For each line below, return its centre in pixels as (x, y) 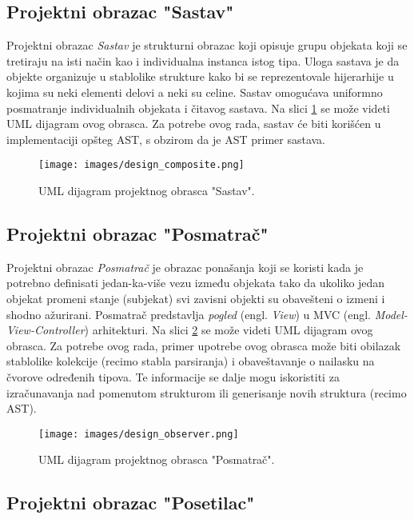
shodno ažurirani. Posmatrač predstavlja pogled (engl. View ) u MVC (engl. (189, 314)
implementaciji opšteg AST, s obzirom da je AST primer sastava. (166, 139)
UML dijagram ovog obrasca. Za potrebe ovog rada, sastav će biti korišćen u (194, 124)
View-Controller (46, 330)
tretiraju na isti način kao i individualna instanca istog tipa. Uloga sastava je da (203, 60)
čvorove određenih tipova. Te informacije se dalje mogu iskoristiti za (173, 376)
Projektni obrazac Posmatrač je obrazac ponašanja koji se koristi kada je (185, 267)
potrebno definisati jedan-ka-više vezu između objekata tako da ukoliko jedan (196, 283)
